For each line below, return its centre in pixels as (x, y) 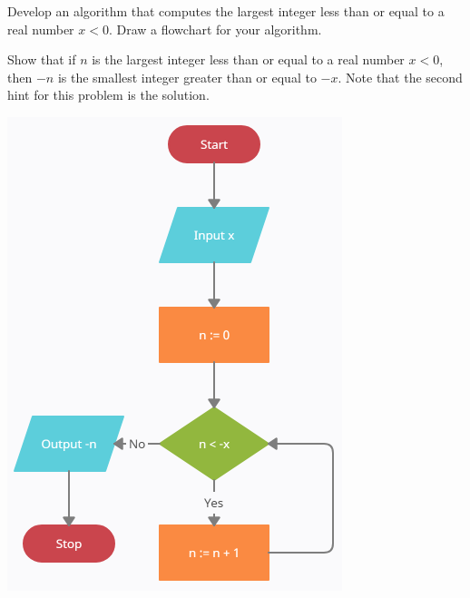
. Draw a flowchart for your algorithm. (215, 29)
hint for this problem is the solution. (108, 95)
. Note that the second (400, 77)
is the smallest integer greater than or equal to (187, 77)
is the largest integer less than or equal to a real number (248, 59)
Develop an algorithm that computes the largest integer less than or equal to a (226, 11)
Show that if (42, 59)
